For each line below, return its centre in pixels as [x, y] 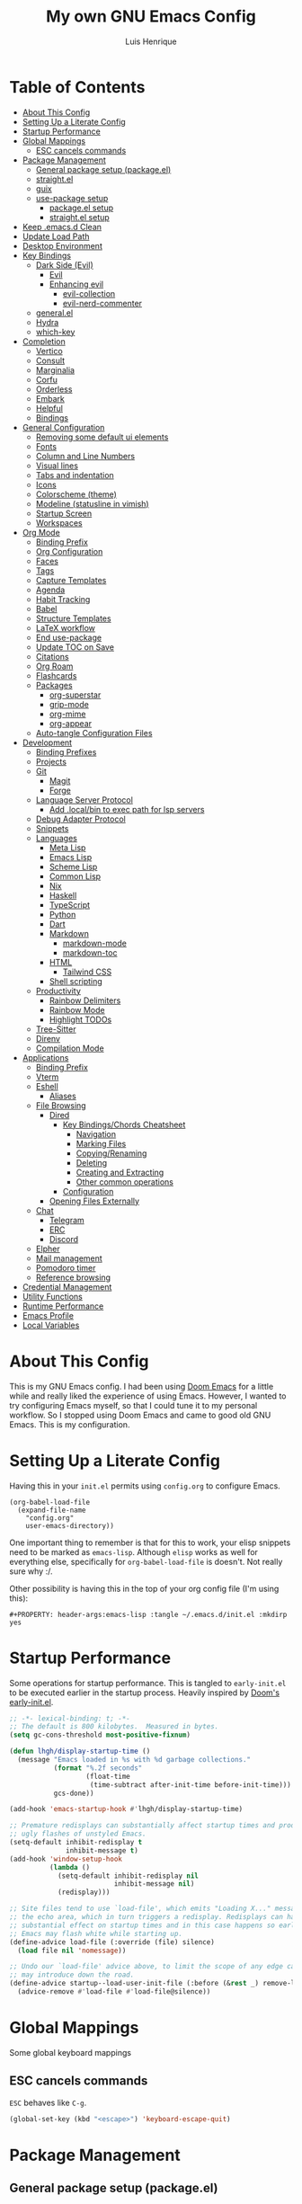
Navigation [96, 1133]
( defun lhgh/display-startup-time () [80, 1751]
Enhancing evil [76, 284]
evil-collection [89, 293]
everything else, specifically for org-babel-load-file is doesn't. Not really [146, 1561]
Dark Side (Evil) [64, 265]
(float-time [108, 1776]
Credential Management [67, 1286]
